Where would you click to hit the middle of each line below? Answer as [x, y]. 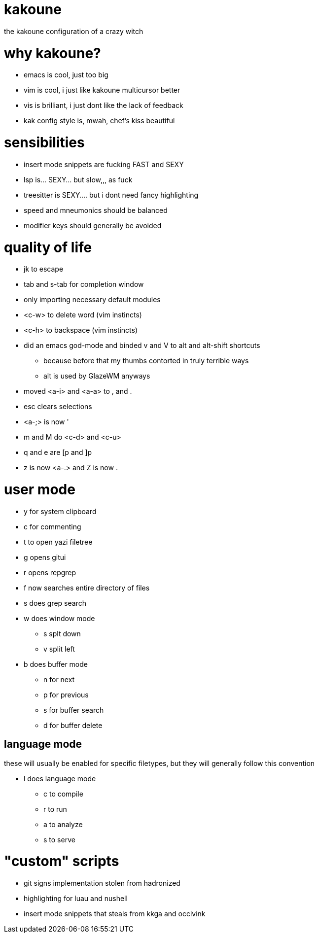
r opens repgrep [50, 572]
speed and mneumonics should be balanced [96, 210]
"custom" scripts [62, 861]
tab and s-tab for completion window [84, 284]
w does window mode [59, 618]
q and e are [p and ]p [58, 452]
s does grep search [55, 603]
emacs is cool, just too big [66, 75]
